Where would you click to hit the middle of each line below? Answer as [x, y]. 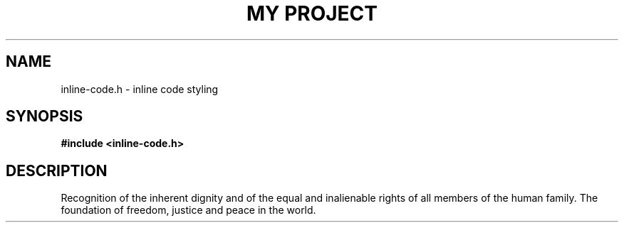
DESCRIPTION [57, 170]
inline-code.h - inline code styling [140, 89]
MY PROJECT [312, 13]
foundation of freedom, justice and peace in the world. [188, 210]
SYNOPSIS [45, 116]
